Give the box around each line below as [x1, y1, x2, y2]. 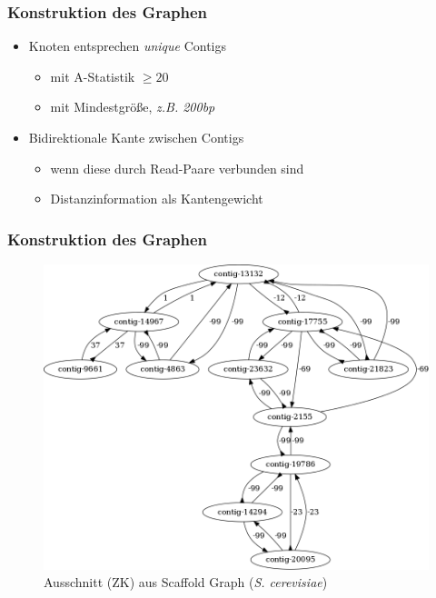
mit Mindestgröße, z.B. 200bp [50, 97, 215, 116]
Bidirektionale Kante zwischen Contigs [28, 128, 244, 146]
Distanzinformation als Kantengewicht [50, 189, 263, 208]
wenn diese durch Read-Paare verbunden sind [50, 158, 304, 177]
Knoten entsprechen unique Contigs [28, 36, 227, 55]
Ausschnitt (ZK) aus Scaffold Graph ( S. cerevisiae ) [44, 573, 328, 592]
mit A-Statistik [50, 66, 135, 85]
